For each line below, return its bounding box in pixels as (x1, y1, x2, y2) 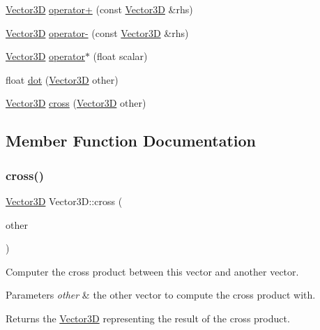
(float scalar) (93, 49, 148, 63)
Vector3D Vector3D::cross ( (6, 193, 123, 208)
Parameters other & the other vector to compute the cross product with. (6, 287, 316, 302)
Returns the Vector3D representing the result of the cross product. (6, 310, 290, 325)
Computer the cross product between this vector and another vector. (6, 264, 299, 278)
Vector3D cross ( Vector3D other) (6, 96, 146, 110)
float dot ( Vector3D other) (6, 72, 119, 87)
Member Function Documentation (6, 130, 257, 151)
